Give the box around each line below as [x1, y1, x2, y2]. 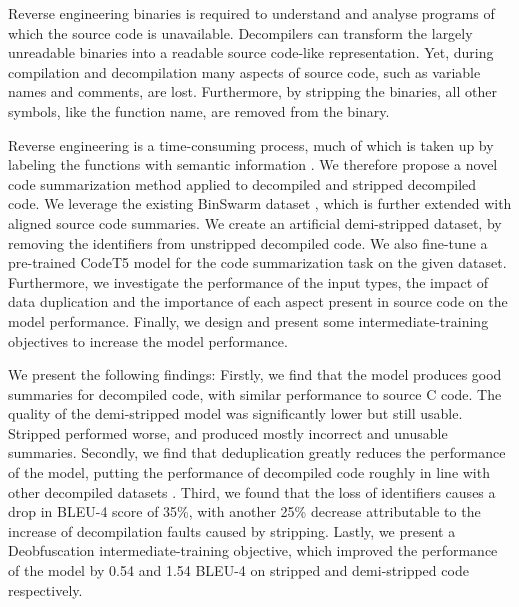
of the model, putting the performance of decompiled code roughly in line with [8, 462, 490, 483]
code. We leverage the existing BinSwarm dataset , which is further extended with [8, 193, 512, 214]
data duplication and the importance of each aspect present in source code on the [8, 291, 508, 312]
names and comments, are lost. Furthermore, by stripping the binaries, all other [8, 81, 497, 102]
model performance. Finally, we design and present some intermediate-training [8, 310, 489, 331]
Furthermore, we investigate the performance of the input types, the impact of [8, 271, 489, 292]
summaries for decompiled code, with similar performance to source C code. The [8, 383, 502, 404]
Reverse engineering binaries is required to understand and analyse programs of [8, 3, 495, 23]
